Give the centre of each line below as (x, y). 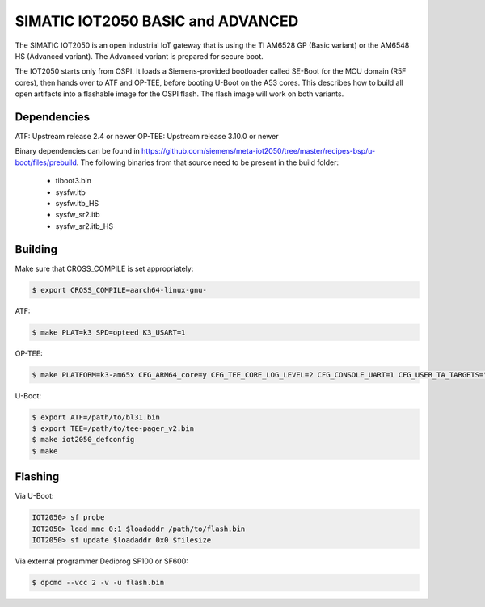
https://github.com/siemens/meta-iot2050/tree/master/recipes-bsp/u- (259, 151)
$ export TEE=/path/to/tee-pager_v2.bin (113, 428)
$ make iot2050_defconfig (83, 440)
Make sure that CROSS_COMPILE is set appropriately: (104, 268)
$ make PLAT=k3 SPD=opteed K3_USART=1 (109, 332)
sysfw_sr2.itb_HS (84, 226)
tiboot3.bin (74, 181)
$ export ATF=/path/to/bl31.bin (96, 417)
